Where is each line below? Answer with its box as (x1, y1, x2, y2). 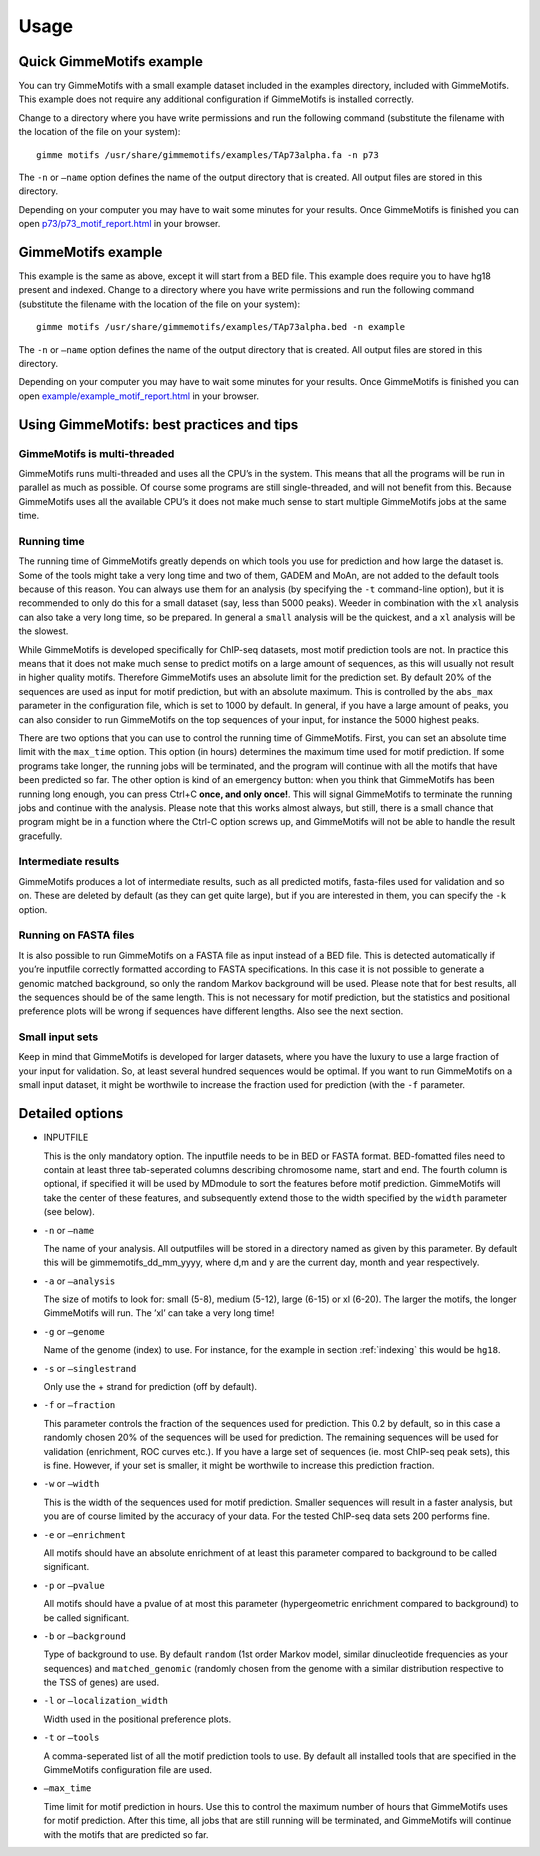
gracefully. (18, 830, 63, 842)
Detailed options (18, 1105, 124, 1122)
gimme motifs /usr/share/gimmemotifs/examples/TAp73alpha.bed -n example (36, 321, 406, 333)
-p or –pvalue (43, 1579, 105, 1591)
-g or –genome (43, 1325, 105, 1337)
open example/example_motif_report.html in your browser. (18, 390, 260, 402)
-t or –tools (43, 1731, 100, 1744)
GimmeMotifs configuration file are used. (43, 1764, 213, 1776)
